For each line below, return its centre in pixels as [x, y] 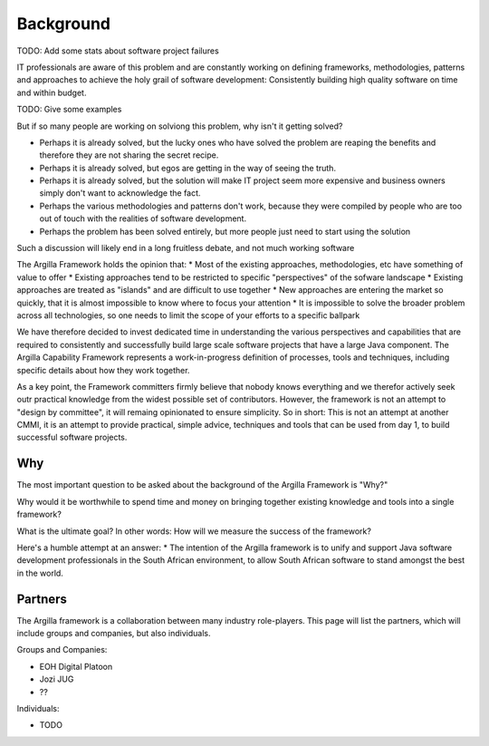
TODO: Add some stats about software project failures [118, 51]
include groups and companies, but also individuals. [114, 634]
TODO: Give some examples [69, 110]
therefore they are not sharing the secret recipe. [129, 155]
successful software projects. [72, 437]
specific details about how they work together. [103, 370]
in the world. [40, 573]
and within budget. [52, 92]
